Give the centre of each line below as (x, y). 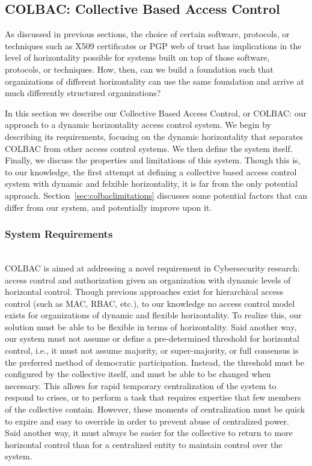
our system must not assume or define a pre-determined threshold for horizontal (152, 338)
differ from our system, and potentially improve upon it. (109, 207)
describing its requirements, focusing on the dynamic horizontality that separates (154, 136)
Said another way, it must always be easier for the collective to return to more (149, 433)
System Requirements (59, 234)
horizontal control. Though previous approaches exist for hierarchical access (144, 292)
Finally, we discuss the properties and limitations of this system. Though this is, (153, 160)
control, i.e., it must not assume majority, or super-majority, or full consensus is (152, 350)
